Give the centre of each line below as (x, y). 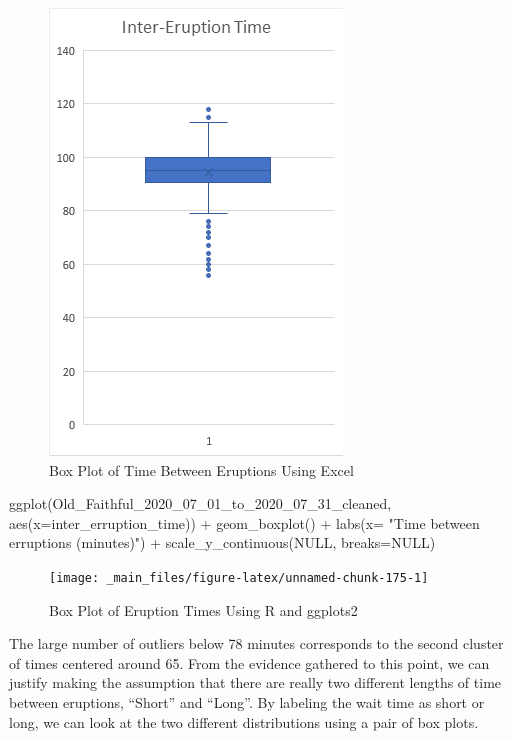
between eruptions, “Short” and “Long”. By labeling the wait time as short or (247, 702)
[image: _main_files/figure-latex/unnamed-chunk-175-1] (239, 577)
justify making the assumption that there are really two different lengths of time (255, 682)
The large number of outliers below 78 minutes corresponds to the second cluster (256, 643)
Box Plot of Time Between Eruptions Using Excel (201, 469)
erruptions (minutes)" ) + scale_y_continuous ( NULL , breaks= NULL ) (222, 542)
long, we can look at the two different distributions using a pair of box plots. (244, 721)
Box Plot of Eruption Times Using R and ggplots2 (203, 609)
